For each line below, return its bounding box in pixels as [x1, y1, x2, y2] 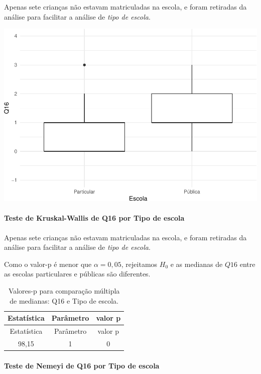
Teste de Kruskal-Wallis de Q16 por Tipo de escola [4, 213, 185, 223]
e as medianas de [170, 258, 223, 269]
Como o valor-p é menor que [4, 258, 92, 269]
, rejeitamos [121, 258, 158, 269]
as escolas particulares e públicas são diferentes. [4, 268, 151, 279]
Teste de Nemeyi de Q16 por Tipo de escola [4, 360, 160, 370]
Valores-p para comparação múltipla [8, 285, 120, 296]
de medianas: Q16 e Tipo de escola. [10, 295, 118, 306]
